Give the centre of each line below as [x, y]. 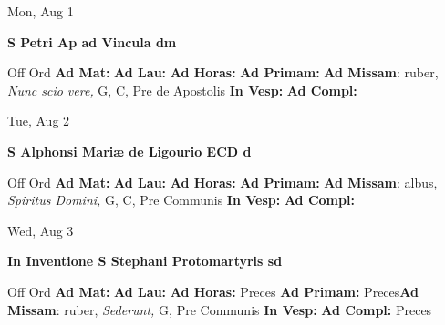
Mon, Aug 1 [41, 11]
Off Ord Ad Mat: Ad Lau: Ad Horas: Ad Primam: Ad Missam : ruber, [223, 72]
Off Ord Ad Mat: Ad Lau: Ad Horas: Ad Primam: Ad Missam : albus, [222, 182]
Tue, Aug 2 [39, 121]
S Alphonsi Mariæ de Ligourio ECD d [129, 151]
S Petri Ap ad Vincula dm [92, 41]
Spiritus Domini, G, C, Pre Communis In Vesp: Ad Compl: [181, 200]
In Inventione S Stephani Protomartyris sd [145, 261]
